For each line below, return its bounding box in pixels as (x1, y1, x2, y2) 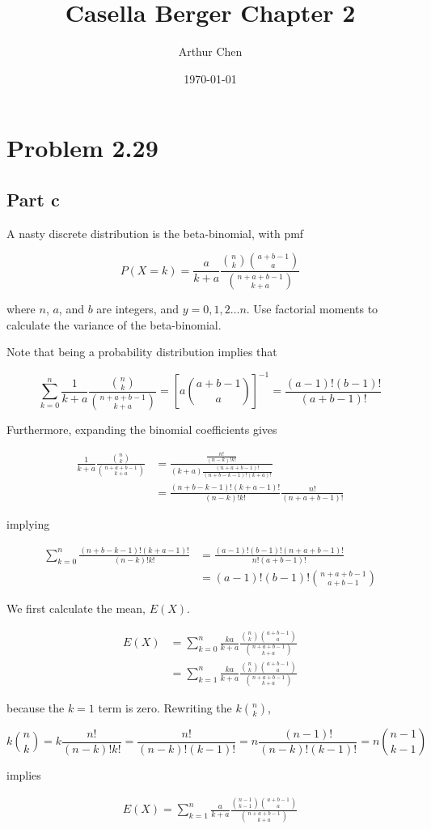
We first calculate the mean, (6, 600, 146, 617)
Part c (6, 186, 60, 211)
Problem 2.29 (6, 131, 158, 164)
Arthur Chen (178, 43, 243, 60)
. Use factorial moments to (246, 300, 378, 317)
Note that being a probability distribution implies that (6, 343, 277, 360)
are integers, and (96, 300, 179, 317)
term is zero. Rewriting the (98, 699, 232, 716)
